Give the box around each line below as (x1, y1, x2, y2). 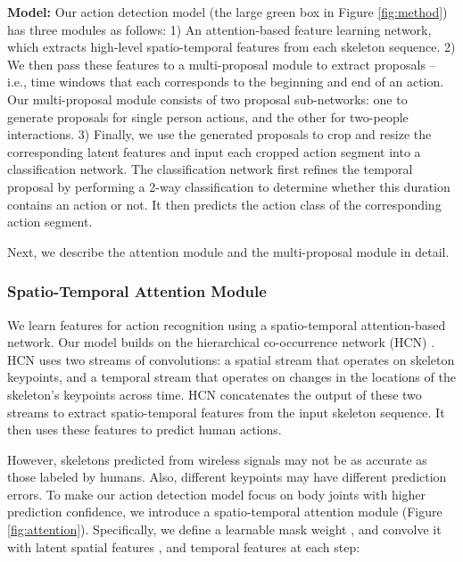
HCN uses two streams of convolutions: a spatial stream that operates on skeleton (7, 350, 455, 368)
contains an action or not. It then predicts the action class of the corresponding (7, 194, 442, 213)
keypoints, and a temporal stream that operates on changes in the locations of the (7, 368, 456, 386)
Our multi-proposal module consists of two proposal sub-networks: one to (7, 89, 408, 108)
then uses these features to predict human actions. (7, 420, 282, 439)
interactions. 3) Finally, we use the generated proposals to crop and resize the (7, 125, 432, 144)
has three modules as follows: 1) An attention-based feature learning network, (7, 20, 432, 38)
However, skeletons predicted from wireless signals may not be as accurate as (7, 450, 427, 468)
